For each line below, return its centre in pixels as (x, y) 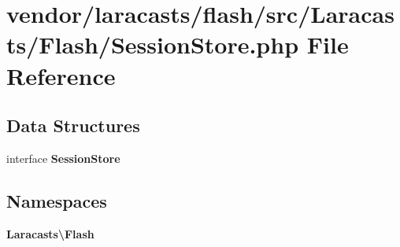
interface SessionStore (63, 158)
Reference (61, 75)
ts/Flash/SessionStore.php (153, 44)
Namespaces (57, 200)
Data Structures (73, 125)
